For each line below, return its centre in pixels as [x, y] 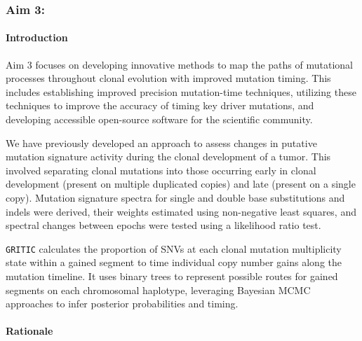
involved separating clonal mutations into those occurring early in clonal [161, 170]
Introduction [37, 37]
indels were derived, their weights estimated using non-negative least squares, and [181, 211]
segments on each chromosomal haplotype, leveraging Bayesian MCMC [158, 290]
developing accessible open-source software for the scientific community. [159, 119]
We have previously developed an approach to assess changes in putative [161, 142]
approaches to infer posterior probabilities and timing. [122, 304]
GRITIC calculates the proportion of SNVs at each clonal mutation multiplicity [174, 248]
